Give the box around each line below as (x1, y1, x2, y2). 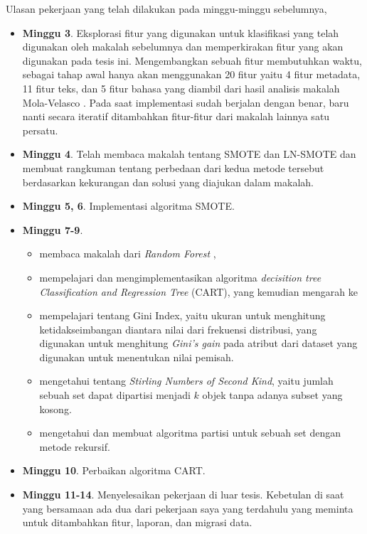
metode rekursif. (39, 439, 110, 454)
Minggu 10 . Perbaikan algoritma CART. (22, 463, 206, 478)
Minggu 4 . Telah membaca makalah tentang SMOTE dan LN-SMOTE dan (22, 146, 356, 161)
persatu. (22, 122, 58, 137)
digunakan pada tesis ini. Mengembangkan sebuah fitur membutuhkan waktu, (22, 53, 362, 68)
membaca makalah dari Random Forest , (39, 246, 216, 261)
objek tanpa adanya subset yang (202, 388, 343, 402)
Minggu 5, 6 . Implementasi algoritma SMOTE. (22, 198, 235, 213)
